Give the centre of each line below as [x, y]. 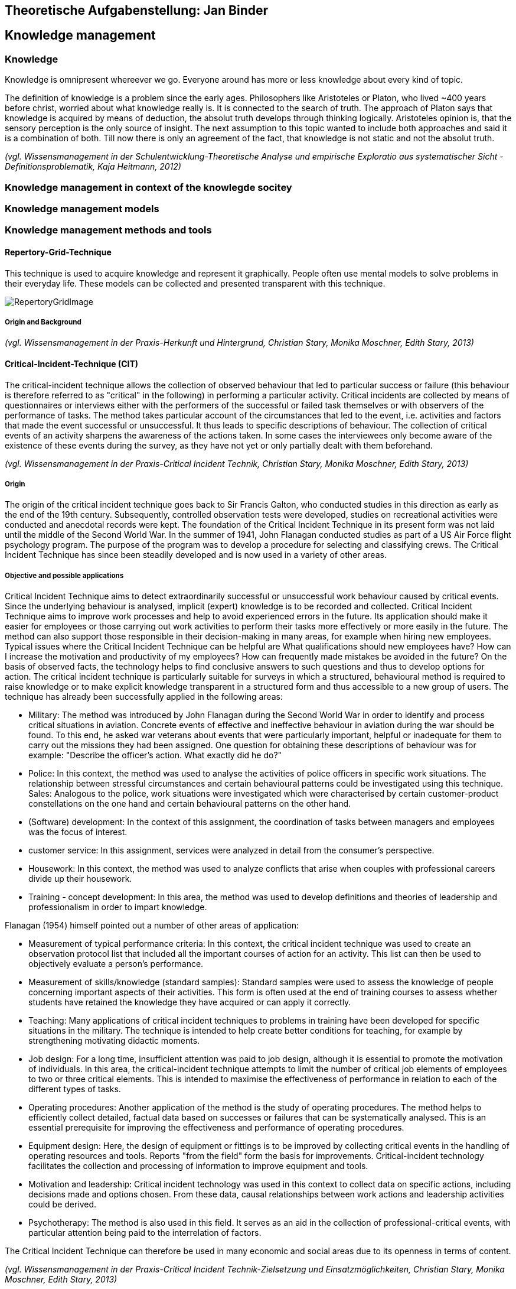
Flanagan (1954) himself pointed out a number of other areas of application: [152, 926]
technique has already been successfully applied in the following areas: [144, 697]
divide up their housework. [80, 879]
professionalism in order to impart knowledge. [118, 907]
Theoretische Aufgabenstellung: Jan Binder [137, 10]
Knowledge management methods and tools [108, 230]
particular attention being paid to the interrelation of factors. [145, 1233]
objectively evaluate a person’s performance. [116, 964]
